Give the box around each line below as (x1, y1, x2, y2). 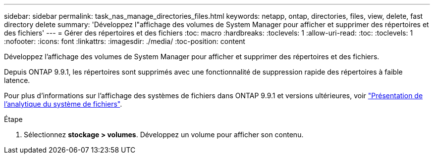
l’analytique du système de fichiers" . (4, 100, 122, 108)
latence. (4, 76, 30, 84)
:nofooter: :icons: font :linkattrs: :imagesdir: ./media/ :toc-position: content (4, 37, 245, 45)
